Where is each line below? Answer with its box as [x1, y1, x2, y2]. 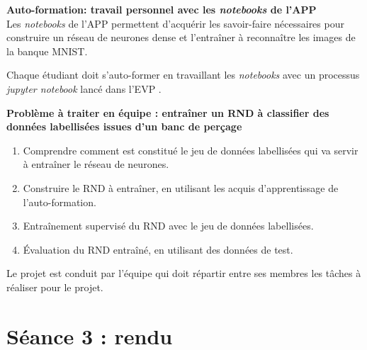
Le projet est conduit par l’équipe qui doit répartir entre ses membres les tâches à [6, 266, 361, 281]
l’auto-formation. [23, 194, 96, 209]
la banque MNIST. [6, 43, 88, 58]
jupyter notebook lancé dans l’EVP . [6, 81, 162, 96]
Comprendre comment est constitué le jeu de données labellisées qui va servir [23, 142, 358, 157]
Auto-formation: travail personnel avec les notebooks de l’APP [6, 2, 317, 16]
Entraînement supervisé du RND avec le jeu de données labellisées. [23, 218, 314, 233]
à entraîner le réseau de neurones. [23, 157, 169, 171]
